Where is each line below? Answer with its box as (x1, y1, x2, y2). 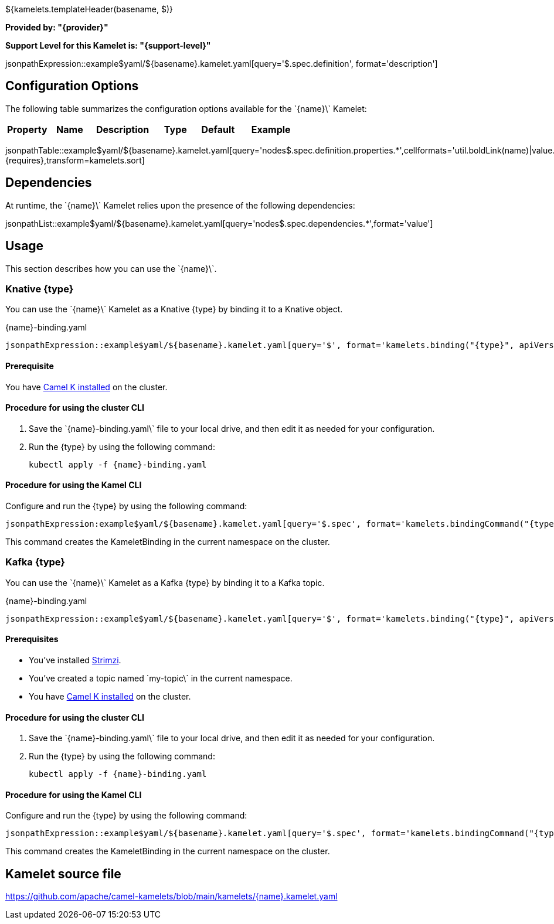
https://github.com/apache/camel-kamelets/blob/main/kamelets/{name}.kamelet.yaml (5, 891, 338, 902)
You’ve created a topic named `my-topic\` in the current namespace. (29, 673, 293, 683)
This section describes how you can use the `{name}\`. (5, 263, 217, 274)
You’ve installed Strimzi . (29, 654, 121, 665)
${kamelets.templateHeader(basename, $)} (5, 4, 174, 14)
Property (7, 123, 47, 135)
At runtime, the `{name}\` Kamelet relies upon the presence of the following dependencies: (5, 200, 355, 210)
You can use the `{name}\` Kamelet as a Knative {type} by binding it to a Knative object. (5, 304, 343, 315)
